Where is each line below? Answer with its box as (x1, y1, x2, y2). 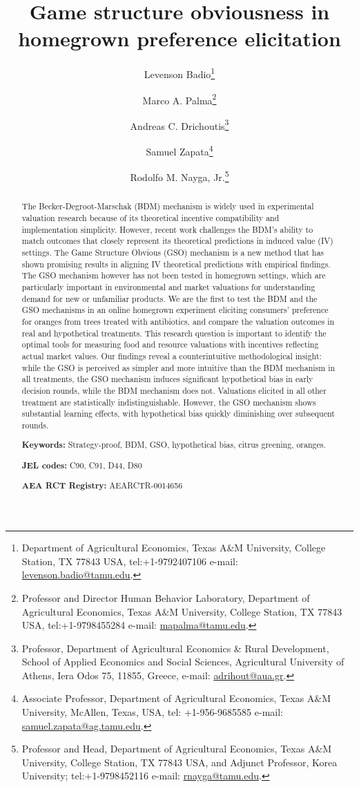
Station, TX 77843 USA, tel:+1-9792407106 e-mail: (21, 553, 238, 568)
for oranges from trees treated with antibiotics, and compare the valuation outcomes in (21, 315, 335, 327)
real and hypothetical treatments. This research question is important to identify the (21, 327, 327, 339)
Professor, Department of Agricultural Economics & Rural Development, (21, 641, 329, 655)
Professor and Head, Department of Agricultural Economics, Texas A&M (21, 741, 332, 756)
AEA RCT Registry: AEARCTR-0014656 (21, 480, 183, 492)
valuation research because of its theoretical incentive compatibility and (21, 212, 280, 224)
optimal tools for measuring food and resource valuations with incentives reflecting (21, 339, 319, 350)
